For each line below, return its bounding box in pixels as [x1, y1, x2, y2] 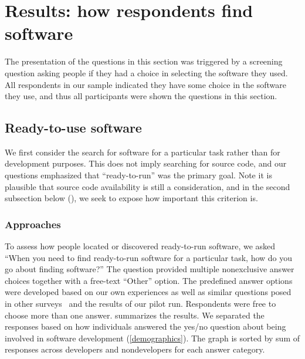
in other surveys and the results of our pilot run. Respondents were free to [5, 297, 276, 310]
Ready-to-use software [5, 118, 142, 137]
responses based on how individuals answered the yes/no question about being [5, 320, 286, 333]
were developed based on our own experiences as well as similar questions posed [5, 286, 292, 298]
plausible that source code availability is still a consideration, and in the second [5, 180, 290, 192]
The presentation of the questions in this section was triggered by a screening [5, 55, 283, 67]
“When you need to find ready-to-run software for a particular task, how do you [5, 251, 293, 263]
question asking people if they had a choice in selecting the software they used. [5, 66, 288, 79]
